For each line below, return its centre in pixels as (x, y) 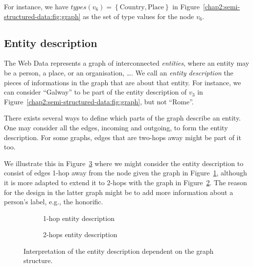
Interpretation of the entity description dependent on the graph (119, 251)
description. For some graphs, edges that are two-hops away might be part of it (123, 137)
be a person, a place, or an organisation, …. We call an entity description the (119, 72)
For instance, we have (36, 6)
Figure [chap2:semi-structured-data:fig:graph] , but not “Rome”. (99, 101)
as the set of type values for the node (138, 16)
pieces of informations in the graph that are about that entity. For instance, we (123, 82)
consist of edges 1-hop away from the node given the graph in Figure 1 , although (126, 173)
